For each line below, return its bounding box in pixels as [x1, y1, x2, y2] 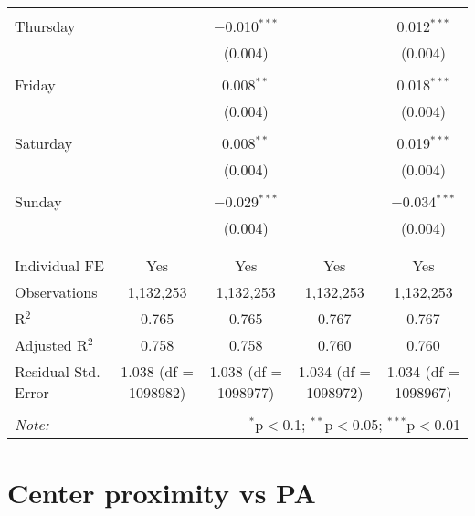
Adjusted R [15, 334, 88, 355]
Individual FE [15, 255, 104, 276]
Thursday [15, 16, 76, 37]
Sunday [15, 191, 62, 212]
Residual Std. [15, 361, 100, 382]
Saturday [15, 132, 73, 153]
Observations [15, 281, 98, 302]
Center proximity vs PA [7, 474, 316, 511]
